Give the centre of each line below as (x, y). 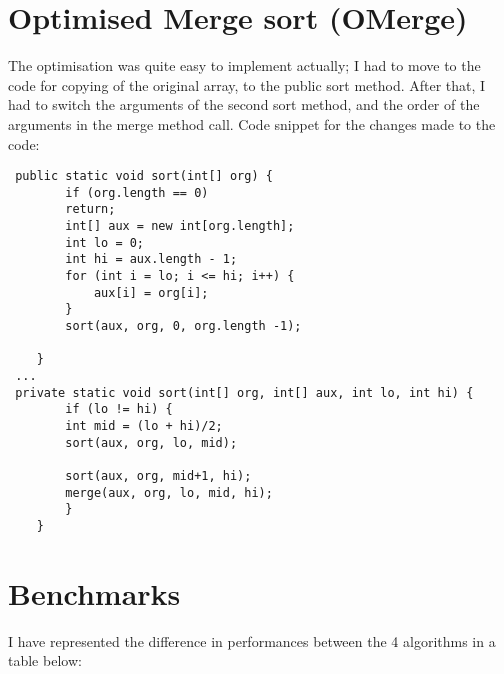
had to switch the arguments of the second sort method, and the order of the (244, 104)
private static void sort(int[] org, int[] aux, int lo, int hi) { (244, 392)
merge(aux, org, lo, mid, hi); (169, 492)
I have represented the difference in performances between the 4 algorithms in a (252, 640)
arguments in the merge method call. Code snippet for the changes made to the (252, 123)
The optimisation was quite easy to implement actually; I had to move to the (244, 65)
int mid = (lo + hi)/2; (144, 425)
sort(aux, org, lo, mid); (151, 442)
